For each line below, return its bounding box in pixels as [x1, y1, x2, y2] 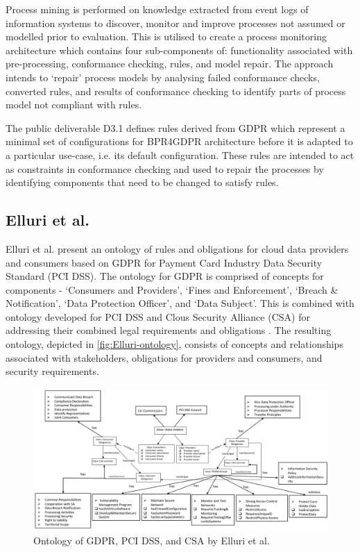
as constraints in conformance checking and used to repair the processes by [6, 161, 324, 176]
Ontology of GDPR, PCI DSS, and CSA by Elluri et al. [33, 533, 270, 547]
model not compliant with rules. [6, 97, 142, 112]
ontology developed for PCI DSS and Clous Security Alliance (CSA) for [6, 309, 310, 324]
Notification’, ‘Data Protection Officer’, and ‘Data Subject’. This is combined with [6, 296, 354, 310]
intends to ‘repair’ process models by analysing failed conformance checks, [6, 69, 320, 84]
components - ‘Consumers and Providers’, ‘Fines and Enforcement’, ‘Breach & [6, 282, 338, 296]
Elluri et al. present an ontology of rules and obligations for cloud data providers [6, 241, 349, 256]
